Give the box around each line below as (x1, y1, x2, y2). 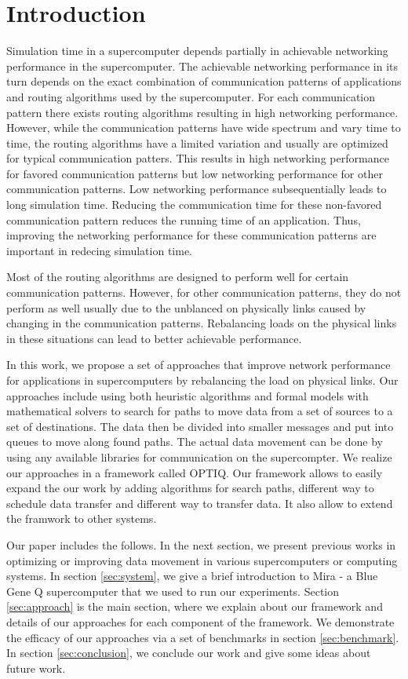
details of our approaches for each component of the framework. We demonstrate (6, 613, 395, 630)
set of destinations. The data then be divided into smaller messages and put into (6, 418, 394, 434)
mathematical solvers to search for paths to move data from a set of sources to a (6, 403, 393, 419)
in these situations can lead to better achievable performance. (6, 330, 302, 346)
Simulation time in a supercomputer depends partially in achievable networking (6, 42, 388, 59)
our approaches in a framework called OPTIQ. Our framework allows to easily (6, 464, 383, 480)
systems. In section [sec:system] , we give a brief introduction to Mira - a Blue (6, 568, 378, 584)
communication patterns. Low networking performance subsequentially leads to (6, 181, 387, 197)
